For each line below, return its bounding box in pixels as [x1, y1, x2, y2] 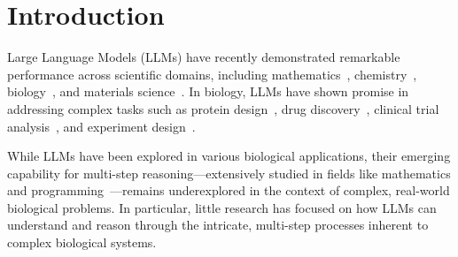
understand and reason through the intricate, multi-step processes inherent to [7, 215, 429, 234]
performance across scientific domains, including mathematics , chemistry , [7, 64, 417, 83]
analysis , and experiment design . [7, 117, 196, 135]
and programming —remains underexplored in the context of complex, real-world [7, 181, 450, 200]
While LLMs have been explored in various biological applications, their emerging [7, 147, 451, 165]
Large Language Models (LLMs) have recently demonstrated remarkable [7, 48, 400, 66]
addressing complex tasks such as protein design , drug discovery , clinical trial [7, 99, 439, 117]
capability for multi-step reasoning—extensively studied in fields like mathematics [7, 163, 451, 182]
